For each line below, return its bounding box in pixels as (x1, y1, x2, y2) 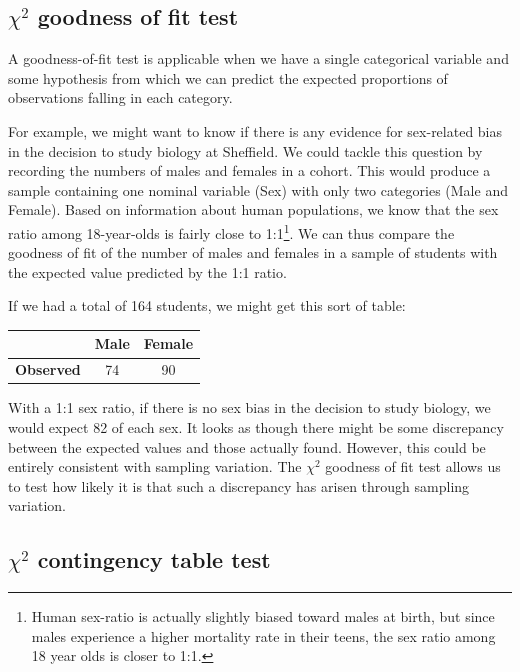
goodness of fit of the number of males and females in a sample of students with (8, 242, 498, 263)
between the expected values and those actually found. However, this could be (8, 436, 486, 457)
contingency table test (37, 544, 271, 575)
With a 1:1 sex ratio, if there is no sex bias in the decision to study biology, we (8, 397, 491, 418)
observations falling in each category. (8, 87, 233, 108)
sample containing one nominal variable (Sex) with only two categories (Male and (8, 179, 508, 200)
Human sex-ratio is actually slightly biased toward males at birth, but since (31, 606, 495, 627)
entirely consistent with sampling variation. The (8, 456, 302, 477)
